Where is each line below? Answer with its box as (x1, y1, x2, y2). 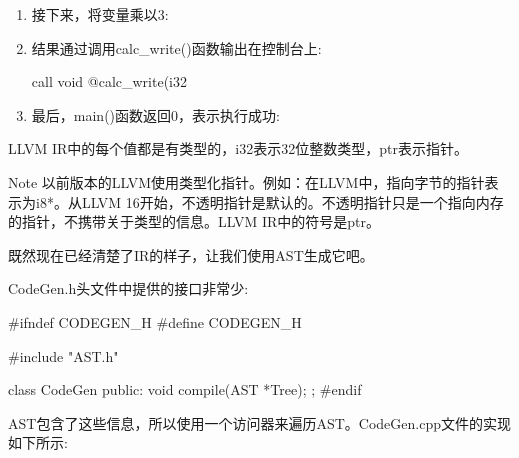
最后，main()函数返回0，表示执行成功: (31, 104, 280, 125)
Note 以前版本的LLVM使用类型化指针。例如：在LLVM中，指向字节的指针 (8, 171, 485, 192)
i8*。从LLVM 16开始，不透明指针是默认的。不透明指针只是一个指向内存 (35, 191, 504, 212)
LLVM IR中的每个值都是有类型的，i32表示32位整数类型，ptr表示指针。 (8, 138, 468, 159)
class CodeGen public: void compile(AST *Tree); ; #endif (8, 379, 362, 400)
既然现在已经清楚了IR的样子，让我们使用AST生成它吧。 (8, 244, 374, 265)
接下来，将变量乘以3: (31, 4, 169, 24)
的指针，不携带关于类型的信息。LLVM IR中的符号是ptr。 (8, 211, 381, 232)
